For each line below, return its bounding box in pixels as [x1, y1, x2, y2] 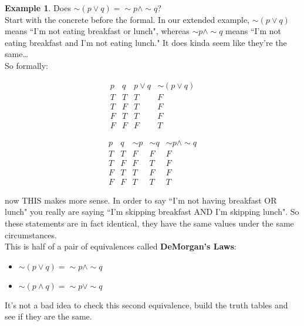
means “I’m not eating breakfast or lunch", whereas [5, 25, 190, 37]
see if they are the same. [5, 310, 92, 322]
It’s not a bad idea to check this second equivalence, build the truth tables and [5, 298, 288, 311]
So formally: [5, 59, 48, 71]
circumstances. [5, 228, 57, 241]
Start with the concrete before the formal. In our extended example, [5, 13, 250, 25]
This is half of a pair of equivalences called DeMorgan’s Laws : [5, 240, 237, 252]
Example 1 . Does [5, 2, 71, 14]
